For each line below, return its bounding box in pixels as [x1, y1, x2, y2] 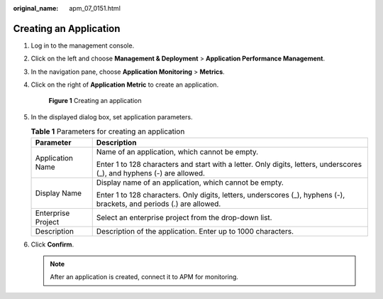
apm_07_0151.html [69, 4, 121, 12]
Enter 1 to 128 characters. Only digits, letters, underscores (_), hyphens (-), [96, 190, 345, 200]
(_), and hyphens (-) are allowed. [96, 168, 206, 178]
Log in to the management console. [30, 41, 135, 50]
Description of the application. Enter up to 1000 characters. [96, 226, 294, 236]
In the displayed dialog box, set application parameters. [30, 112, 193, 121]
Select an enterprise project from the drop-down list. [96, 212, 272, 222]
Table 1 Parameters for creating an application [30, 126, 185, 136]
